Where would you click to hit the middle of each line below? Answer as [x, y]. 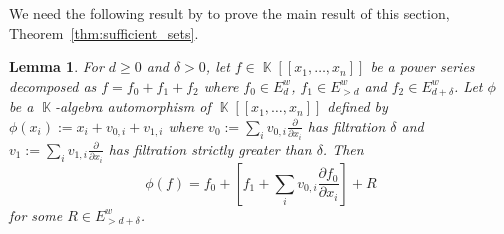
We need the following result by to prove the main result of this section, [229, 13]
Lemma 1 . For [56, 66]
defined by [357, 106]
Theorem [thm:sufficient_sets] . [104, 32]
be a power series [422, 66]
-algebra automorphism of [133, 106]
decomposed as [53, 85]
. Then [343, 148]
